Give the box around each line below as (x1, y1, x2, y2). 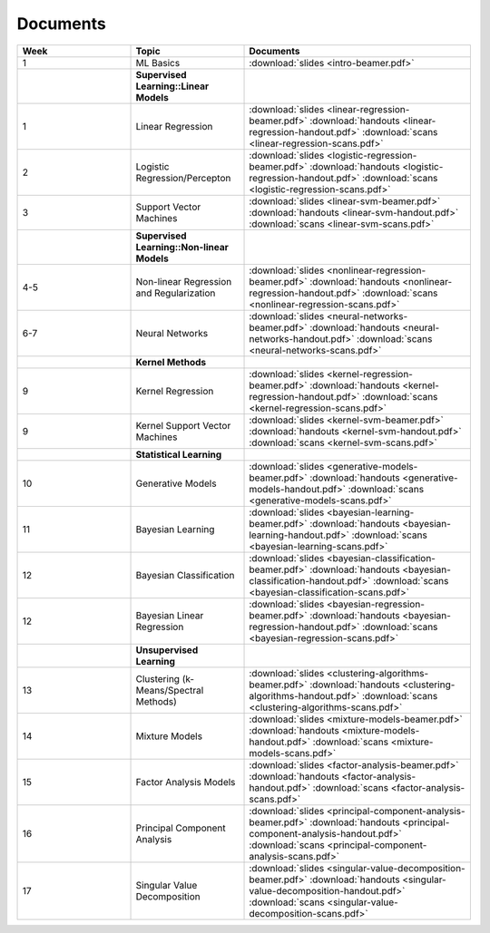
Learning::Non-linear (135, 240, 229, 253)
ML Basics (135, 56, 181, 69)
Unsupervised (135, 644, 199, 656)
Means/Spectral (135, 684, 204, 696)
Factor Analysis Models (135, 775, 236, 788)
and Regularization (135, 287, 216, 299)
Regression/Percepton (135, 171, 231, 184)
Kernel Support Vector (135, 419, 231, 432)
